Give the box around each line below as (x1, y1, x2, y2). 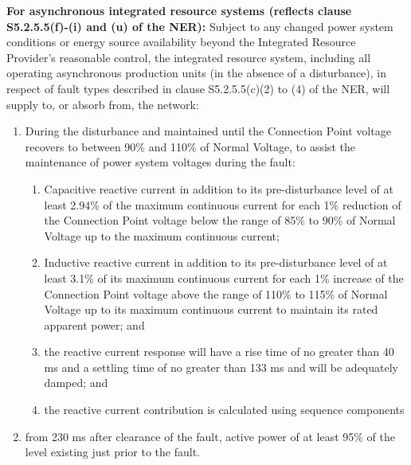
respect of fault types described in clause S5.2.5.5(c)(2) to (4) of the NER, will (6, 80, 390, 96)
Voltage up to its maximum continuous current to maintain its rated (44, 301, 378, 318)
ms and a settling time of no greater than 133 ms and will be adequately (44, 358, 398, 375)
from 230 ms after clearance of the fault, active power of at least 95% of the (25, 428, 395, 444)
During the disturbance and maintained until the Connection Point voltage (25, 123, 391, 139)
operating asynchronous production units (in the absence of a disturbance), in (6, 64, 386, 81)
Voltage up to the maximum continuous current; (44, 227, 280, 244)
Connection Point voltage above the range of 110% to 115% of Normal (44, 285, 388, 302)
